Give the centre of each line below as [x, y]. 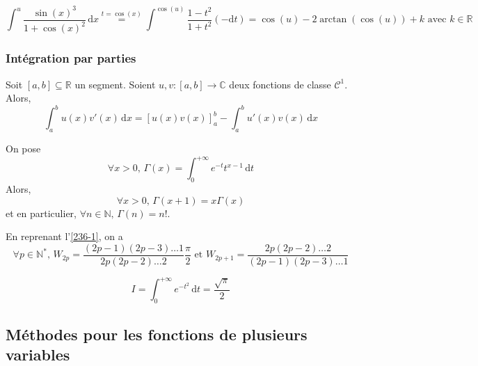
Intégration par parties [71, 58]
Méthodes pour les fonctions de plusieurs [157, 334]
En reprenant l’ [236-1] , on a [64, 236]
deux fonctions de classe [280, 84]
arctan [333, 20]
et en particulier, [41, 213]
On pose [23, 149]
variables [38, 354]
